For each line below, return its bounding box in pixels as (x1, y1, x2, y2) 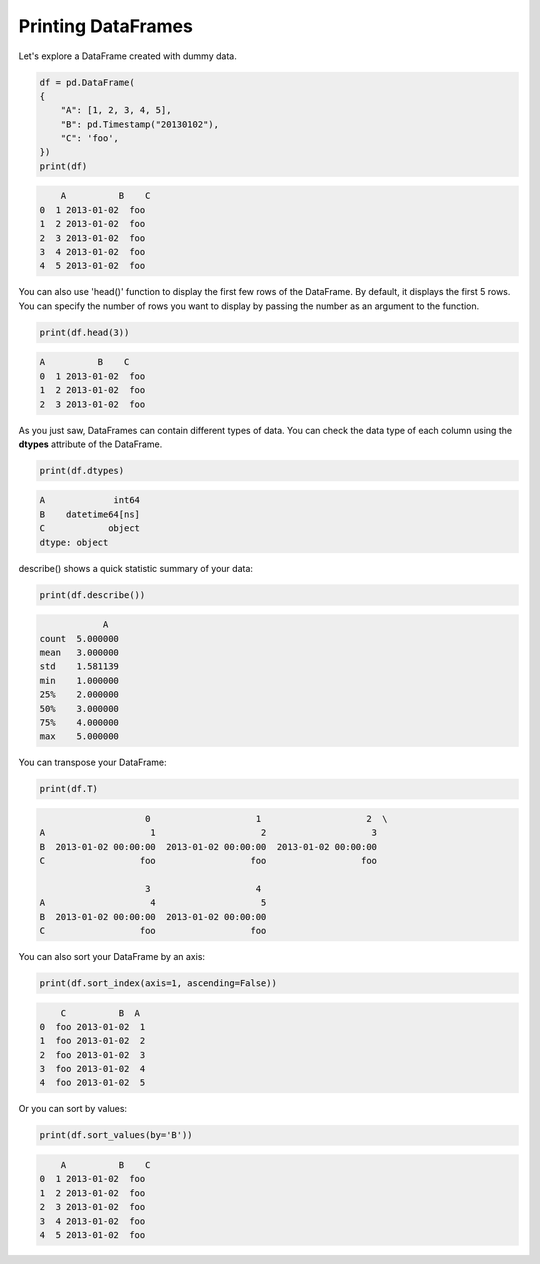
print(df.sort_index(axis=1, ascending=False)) (39, 977, 277, 989)
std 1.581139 (39, 661, 120, 672)
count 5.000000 (39, 633, 120, 644)
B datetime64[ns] (39, 508, 140, 520)
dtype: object (39, 536, 109, 548)
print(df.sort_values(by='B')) (39, 1130, 194, 1141)
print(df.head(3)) (39, 326, 130, 338)
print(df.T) (39, 783, 99, 795)
